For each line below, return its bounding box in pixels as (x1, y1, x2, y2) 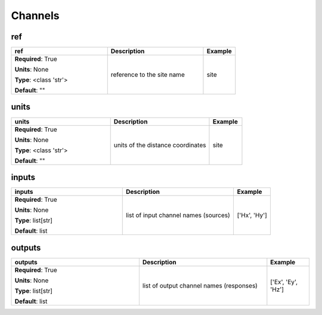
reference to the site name (110, 70, 185, 79)
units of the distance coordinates (113, 141, 206, 149)
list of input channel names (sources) (125, 211, 230, 220)
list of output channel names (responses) (142, 281, 258, 289)
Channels (11, 9, 60, 22)
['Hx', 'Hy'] (237, 211, 268, 220)
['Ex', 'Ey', (270, 277, 298, 286)
